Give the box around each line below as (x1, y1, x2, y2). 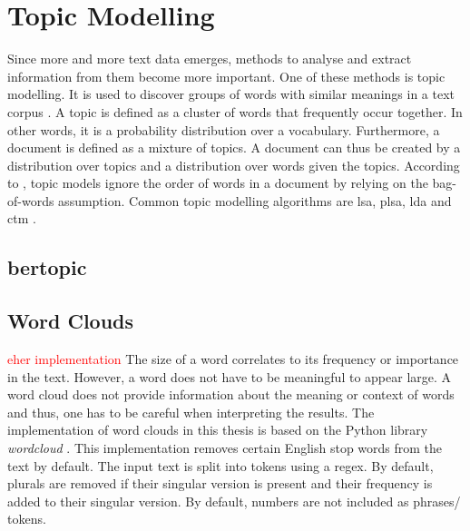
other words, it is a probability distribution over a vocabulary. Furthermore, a (7, 120, 440, 139)
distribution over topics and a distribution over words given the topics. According (7, 155, 460, 174)
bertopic (7, 253, 87, 281)
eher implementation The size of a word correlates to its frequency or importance (7, 349, 459, 369)
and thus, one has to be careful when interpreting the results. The (7, 402, 375, 421)
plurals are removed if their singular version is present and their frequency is (7, 474, 433, 493)
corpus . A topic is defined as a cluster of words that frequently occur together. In (7, 102, 463, 121)
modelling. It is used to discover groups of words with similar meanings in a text (7, 84, 455, 103)
